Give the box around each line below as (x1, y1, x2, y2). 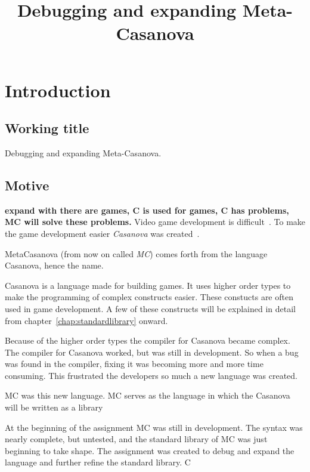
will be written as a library (5, 401, 103, 414)
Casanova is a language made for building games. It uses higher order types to (5, 279, 291, 291)
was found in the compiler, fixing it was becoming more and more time (5, 357, 263, 370)
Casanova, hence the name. (5, 259, 104, 272)
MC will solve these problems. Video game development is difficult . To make (5, 215, 306, 228)
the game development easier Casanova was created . (5, 227, 200, 239)
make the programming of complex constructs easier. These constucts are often (5, 291, 293, 303)
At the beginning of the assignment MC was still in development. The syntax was (5, 421, 303, 433)
